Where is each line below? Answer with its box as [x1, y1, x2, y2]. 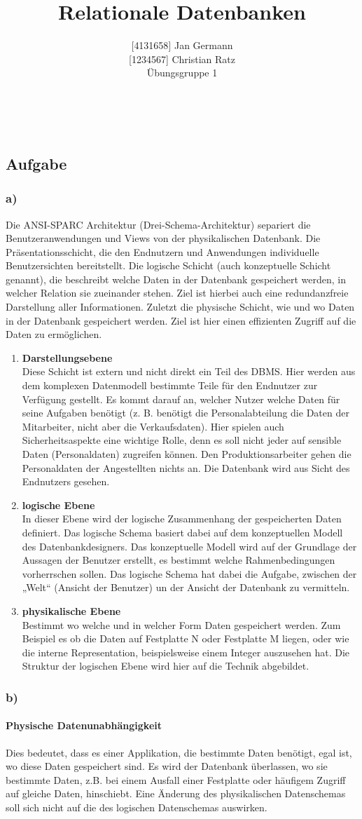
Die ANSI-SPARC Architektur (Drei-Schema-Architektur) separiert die [6, 217, 311, 231]
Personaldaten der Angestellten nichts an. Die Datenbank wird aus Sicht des [22, 460, 350, 475]
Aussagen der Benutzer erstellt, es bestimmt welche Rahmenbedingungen [22, 553, 335, 567]
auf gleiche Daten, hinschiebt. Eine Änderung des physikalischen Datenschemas [6, 786, 346, 801]
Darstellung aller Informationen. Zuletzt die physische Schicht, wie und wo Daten [6, 299, 355, 314]
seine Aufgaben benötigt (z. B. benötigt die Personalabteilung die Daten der [22, 405, 349, 420]
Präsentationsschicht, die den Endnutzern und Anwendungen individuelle [6, 244, 319, 259]
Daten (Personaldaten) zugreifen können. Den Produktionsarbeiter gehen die [22, 447, 351, 461]
